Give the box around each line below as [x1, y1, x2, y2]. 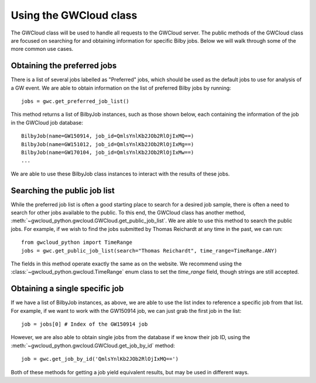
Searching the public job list [11, 185, 115, 195]
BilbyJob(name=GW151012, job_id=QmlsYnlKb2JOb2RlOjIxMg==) [21, 141, 194, 147]
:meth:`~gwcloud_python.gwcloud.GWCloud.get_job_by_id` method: [11, 342, 176, 349]
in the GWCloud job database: [11, 119, 83, 126]
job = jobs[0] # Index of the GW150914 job [21, 321, 148, 327]
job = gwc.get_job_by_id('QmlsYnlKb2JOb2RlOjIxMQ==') [21, 356, 178, 363]
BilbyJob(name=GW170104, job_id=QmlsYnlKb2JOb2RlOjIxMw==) [21, 149, 194, 156]
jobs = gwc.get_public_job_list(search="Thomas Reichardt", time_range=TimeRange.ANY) [21, 247, 277, 254]
